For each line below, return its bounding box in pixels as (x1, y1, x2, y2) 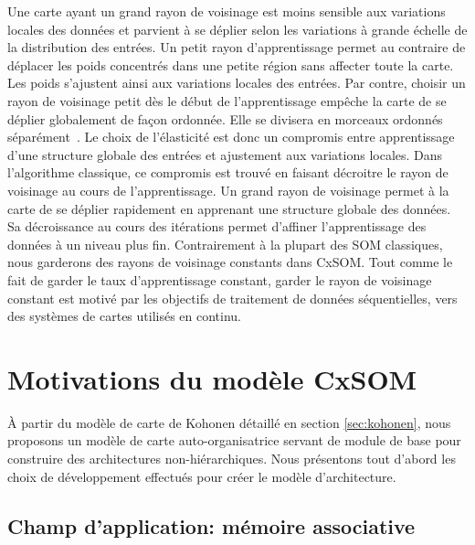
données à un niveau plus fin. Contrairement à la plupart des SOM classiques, (7, 234, 443, 253)
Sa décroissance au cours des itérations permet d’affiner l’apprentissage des (7, 217, 427, 236)
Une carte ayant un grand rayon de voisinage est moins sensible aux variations (7, 2, 446, 20)
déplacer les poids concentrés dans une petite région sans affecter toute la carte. (7, 55, 454, 74)
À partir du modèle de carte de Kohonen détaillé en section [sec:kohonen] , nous (7, 412, 451, 432)
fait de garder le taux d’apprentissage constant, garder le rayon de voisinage (7, 270, 432, 289)
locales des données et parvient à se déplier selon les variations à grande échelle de (7, 19, 468, 38)
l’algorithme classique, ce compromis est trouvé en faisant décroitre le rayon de (7, 163, 449, 182)
